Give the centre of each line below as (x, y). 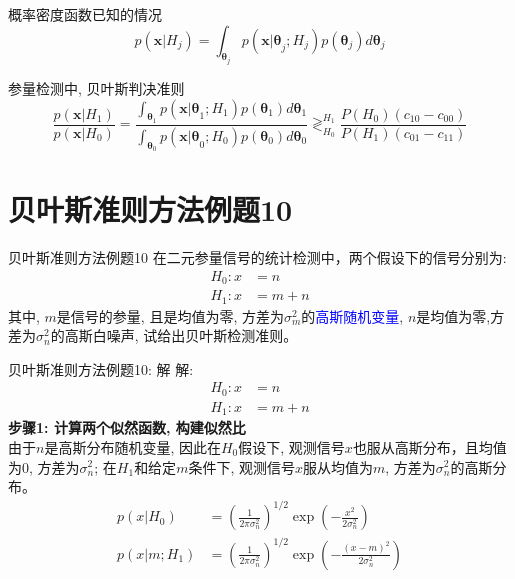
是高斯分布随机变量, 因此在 (132, 446)
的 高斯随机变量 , (352, 315)
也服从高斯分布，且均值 (429, 446)
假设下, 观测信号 (291, 446)
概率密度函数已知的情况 (85, 14)
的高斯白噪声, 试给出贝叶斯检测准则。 (174, 335)
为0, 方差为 (44, 466)
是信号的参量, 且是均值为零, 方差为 (170, 315)
